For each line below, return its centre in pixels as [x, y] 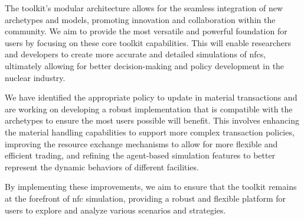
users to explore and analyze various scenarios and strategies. [115, 210]
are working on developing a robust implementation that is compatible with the [149, 109]
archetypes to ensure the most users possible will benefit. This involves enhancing [152, 120]
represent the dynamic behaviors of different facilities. [102, 166]
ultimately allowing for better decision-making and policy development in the [145, 65]
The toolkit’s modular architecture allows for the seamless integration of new [144, 8]
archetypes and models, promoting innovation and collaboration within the [140, 19]
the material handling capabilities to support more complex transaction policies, [150, 132]
